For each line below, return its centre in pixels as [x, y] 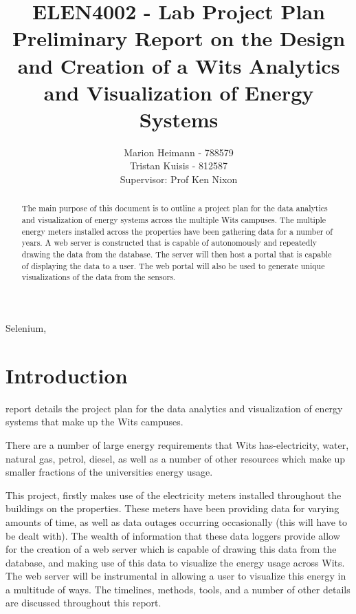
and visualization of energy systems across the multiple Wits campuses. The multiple [174, 220]
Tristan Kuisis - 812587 [179, 166]
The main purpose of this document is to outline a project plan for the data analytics [175, 208]
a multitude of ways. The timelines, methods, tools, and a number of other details [178, 589]
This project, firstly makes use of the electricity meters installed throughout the [174, 495]
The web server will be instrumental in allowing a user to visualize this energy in [176, 576]
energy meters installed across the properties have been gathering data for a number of [177, 231]
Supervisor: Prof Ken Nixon [179, 179]
